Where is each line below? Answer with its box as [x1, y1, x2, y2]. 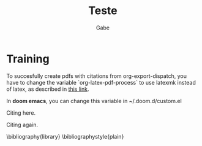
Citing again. [6, 121, 39, 128]
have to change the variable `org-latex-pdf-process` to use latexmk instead [6, 79, 196, 86]
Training [6, 52, 50, 66]
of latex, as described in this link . [6, 85, 89, 93]
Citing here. [6, 109, 36, 117]
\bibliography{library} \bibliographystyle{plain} [6, 133, 124, 140]
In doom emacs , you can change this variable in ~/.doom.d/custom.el [6, 97, 182, 104]
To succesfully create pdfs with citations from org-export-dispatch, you [6, 72, 187, 80]
